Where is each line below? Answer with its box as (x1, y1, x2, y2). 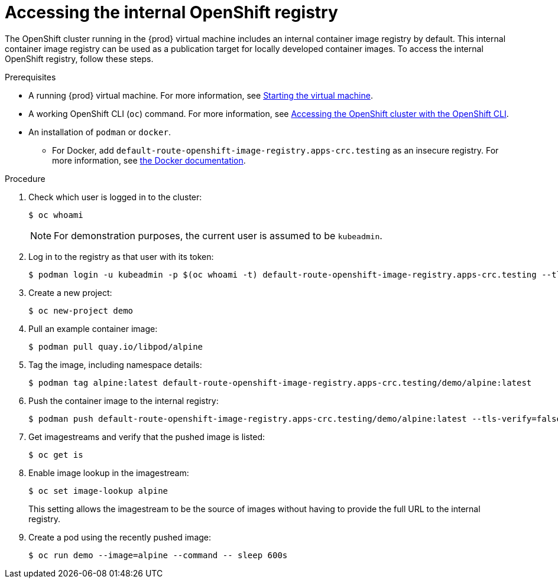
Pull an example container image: (28, 323, 158, 334)
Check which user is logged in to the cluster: (28, 191, 202, 202)
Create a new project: (28, 287, 112, 298)
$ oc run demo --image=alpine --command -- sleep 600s (28, 550, 288, 560)
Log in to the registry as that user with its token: (28, 251, 214, 262)
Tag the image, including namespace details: (28, 359, 202, 370)
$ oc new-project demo (28, 305, 134, 315)
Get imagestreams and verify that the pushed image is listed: (28, 431, 265, 442)
